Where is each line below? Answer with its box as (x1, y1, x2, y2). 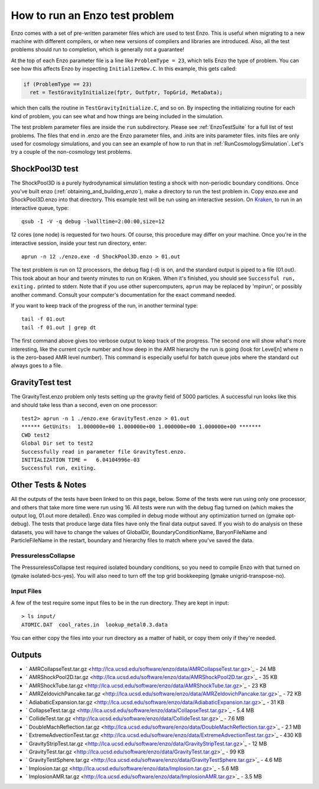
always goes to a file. (11, 362, 63, 369)
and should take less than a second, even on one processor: (11, 401, 158, 408)
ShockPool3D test (11, 164, 79, 174)
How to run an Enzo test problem (11, 9, 174, 22)
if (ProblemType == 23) (23, 81, 93, 88)
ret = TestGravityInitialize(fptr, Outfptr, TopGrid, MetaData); (30, 89, 223, 96)
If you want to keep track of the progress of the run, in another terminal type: (11, 302, 198, 309)
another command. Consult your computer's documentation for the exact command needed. (11, 291, 236, 298)
